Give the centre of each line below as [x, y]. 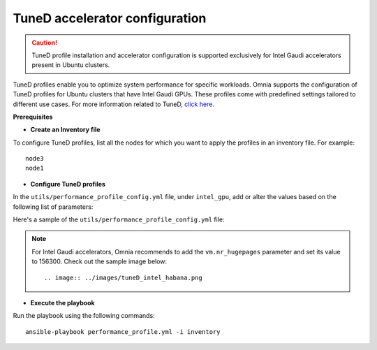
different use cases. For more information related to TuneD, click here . [113, 104]
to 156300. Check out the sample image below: [99, 261]
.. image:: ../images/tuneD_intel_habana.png [123, 277]
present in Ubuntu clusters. [71, 65]
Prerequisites [33, 117]
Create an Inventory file [65, 130]
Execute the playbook [62, 302]
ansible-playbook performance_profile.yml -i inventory [123, 331]
